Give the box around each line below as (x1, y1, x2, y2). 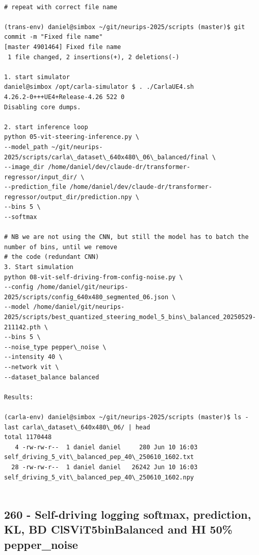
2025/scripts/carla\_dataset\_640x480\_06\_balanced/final (4, 153, 209, 161)
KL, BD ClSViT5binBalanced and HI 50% (4, 521, 232, 537)
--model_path (4, 143, 48, 151)
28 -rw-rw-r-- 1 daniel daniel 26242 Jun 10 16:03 (11, 463, 198, 471)
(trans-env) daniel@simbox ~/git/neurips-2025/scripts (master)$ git (4, 23, 245, 31)
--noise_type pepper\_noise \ (4, 343, 107, 351)
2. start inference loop (4, 123, 88, 131)
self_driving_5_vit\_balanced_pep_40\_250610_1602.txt (4, 453, 194, 461)
